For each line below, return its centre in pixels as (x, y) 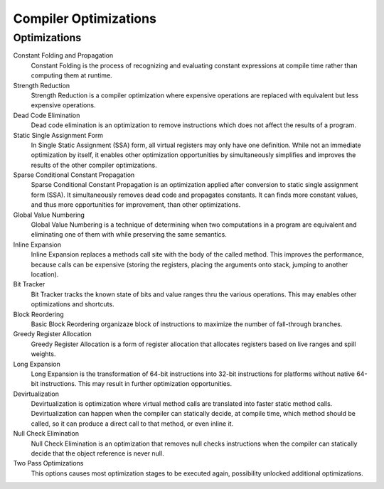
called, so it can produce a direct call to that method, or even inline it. (132, 424)
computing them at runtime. (72, 75)
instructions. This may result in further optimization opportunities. (136, 384)
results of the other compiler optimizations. (94, 165)
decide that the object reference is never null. (97, 453)
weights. (43, 354)
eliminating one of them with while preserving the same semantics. (129, 235)
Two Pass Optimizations (48, 463)
